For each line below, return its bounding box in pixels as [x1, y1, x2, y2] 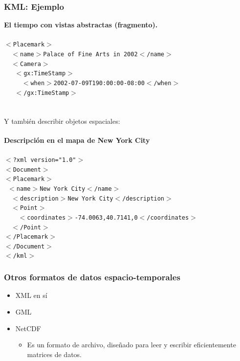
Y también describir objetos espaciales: [4, 115, 120, 126]
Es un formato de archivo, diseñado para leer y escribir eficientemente [27, 339, 236, 350]
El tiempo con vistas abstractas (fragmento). [4, 20, 158, 30]
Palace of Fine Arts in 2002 [43, 51, 138, 58]
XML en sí [15, 290, 47, 300]
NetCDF [15, 323, 41, 333]
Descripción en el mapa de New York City [4, 135, 150, 145]
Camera [20, 60, 41, 68]
